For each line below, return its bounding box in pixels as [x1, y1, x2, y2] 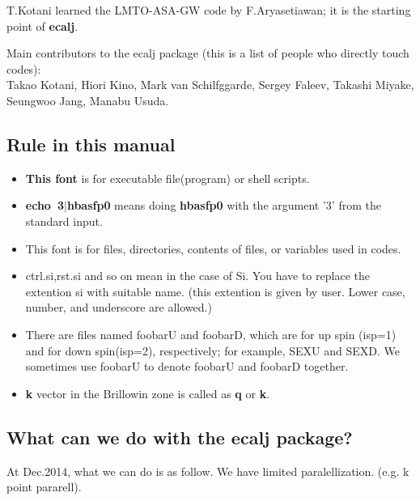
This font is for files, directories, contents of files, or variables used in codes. [25, 240, 401, 257]
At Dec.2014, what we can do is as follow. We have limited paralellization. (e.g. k [6, 462, 409, 479]
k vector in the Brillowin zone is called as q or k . [25, 384, 270, 401]
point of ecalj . [6, 17, 78, 34]
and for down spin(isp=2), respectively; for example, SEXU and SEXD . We [25, 342, 401, 359]
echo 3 [25, 197, 64, 214]
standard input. [25, 212, 103, 229]
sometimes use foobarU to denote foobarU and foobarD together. [25, 358, 349, 375]
